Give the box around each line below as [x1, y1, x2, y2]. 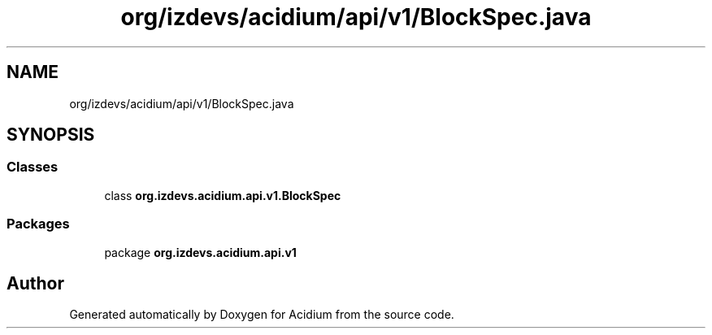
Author [7, 272, 64, 294]
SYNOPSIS [7, 124, 95, 146]
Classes [7, 159, 59, 176]
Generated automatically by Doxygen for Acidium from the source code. [69, 307, 454, 322]
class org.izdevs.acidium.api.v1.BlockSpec [104, 188, 341, 202]
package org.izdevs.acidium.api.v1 [104, 245, 297, 259]
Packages [7, 215, 70, 233]
